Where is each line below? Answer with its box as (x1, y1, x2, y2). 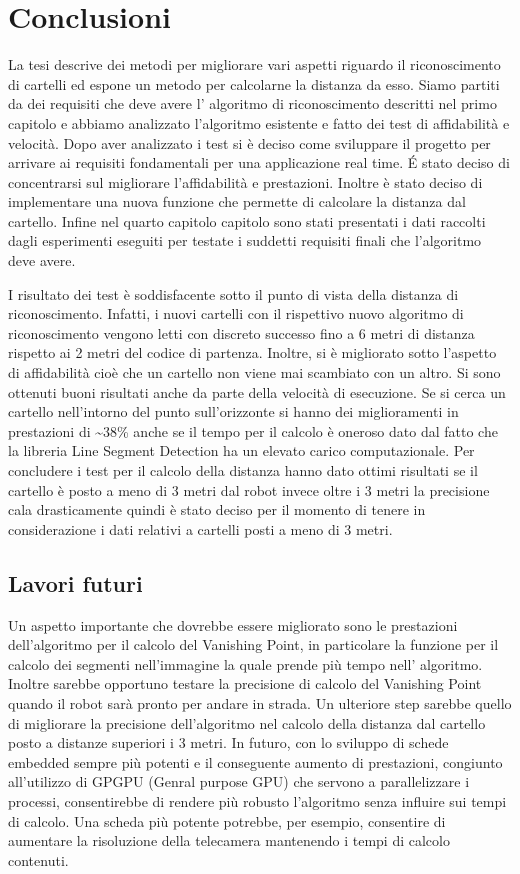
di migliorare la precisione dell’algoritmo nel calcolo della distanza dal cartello (8, 712, 486, 733)
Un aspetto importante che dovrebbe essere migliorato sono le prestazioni (8, 614, 458, 635)
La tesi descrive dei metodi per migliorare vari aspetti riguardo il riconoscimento (8, 54, 501, 75)
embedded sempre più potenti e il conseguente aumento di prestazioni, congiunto (8, 751, 503, 772)
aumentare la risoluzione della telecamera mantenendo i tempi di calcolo (8, 830, 450, 851)
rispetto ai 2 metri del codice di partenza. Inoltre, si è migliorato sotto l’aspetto (8, 342, 497, 363)
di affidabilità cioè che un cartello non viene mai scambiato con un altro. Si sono (8, 362, 501, 383)
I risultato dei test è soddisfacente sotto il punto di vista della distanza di (8, 283, 459, 304)
